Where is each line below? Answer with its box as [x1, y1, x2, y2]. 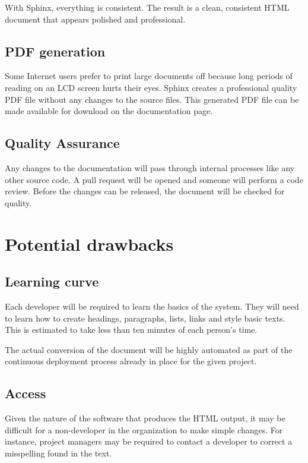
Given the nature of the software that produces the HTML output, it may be [5, 412, 285, 424]
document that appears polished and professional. [5, 12, 186, 25]
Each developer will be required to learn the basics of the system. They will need [5, 300, 299, 312]
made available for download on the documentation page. [5, 105, 213, 117]
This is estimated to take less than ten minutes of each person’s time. [5, 323, 258, 336]
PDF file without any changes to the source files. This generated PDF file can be [5, 93, 299, 105]
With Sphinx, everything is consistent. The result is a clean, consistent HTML [5, 1, 290, 13]
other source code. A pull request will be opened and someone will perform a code [5, 173, 303, 185]
